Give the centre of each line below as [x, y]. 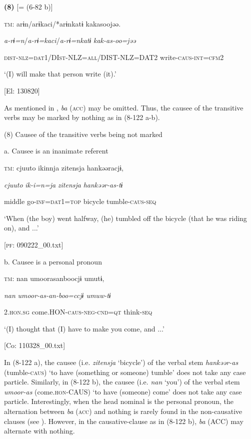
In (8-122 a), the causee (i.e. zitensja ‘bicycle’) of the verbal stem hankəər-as [121, 362]
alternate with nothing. [39, 431]
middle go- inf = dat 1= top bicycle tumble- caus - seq [80, 201]
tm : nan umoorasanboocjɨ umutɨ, [54, 278]
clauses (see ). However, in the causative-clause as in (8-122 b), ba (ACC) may [124, 421]
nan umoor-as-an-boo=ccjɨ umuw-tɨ [57, 295]
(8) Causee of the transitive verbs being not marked [83, 134]
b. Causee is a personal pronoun [53, 261]
